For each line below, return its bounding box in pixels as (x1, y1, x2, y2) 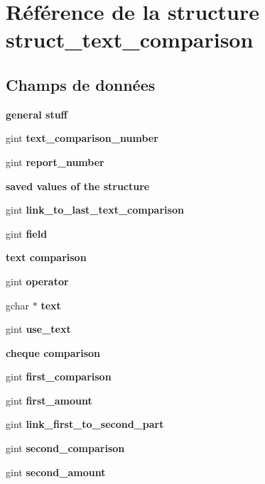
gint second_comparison (6, 441, 125, 456)
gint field (6, 226, 48, 241)
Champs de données (6, 73, 156, 95)
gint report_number (6, 154, 104, 169)
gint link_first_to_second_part (6, 417, 164, 431)
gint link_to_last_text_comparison (6, 202, 184, 217)
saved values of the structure (6, 178, 150, 193)
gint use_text (6, 321, 71, 336)
